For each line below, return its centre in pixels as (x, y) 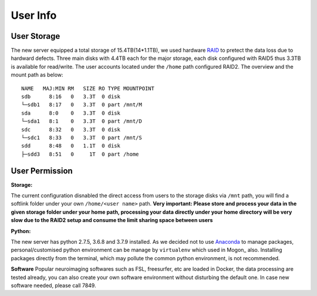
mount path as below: (37, 75)
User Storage (36, 36)
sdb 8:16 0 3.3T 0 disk (71, 97)
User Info (34, 15)
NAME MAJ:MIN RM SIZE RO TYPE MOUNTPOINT (88, 88)
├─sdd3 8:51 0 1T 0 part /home (80, 154)
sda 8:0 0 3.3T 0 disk (71, 113)
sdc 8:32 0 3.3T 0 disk (71, 129)
